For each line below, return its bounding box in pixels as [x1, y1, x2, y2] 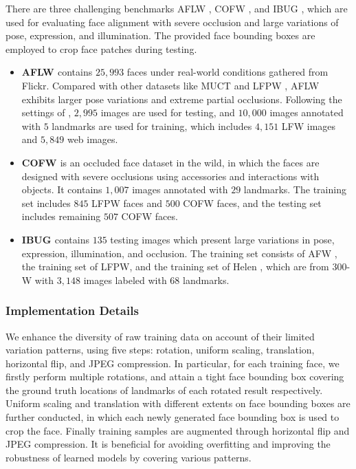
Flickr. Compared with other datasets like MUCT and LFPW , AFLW [21, 78, 320, 92]
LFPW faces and [91, 195, 162, 210]
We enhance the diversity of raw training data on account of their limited [5, 329, 315, 343]
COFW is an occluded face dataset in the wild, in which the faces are [21, 155, 320, 169]
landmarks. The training [243, 182, 346, 197]
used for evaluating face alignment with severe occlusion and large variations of [5, 14, 339, 29]
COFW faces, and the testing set [183, 195, 322, 210]
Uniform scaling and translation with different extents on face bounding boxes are [5, 396, 351, 411]
